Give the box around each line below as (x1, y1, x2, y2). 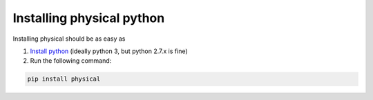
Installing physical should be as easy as (12, 34, 126, 43)
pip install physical (27, 75, 101, 83)
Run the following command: (30, 57, 112, 65)
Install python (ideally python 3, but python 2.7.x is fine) (30, 47, 188, 55)
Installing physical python (12, 10, 165, 26)
